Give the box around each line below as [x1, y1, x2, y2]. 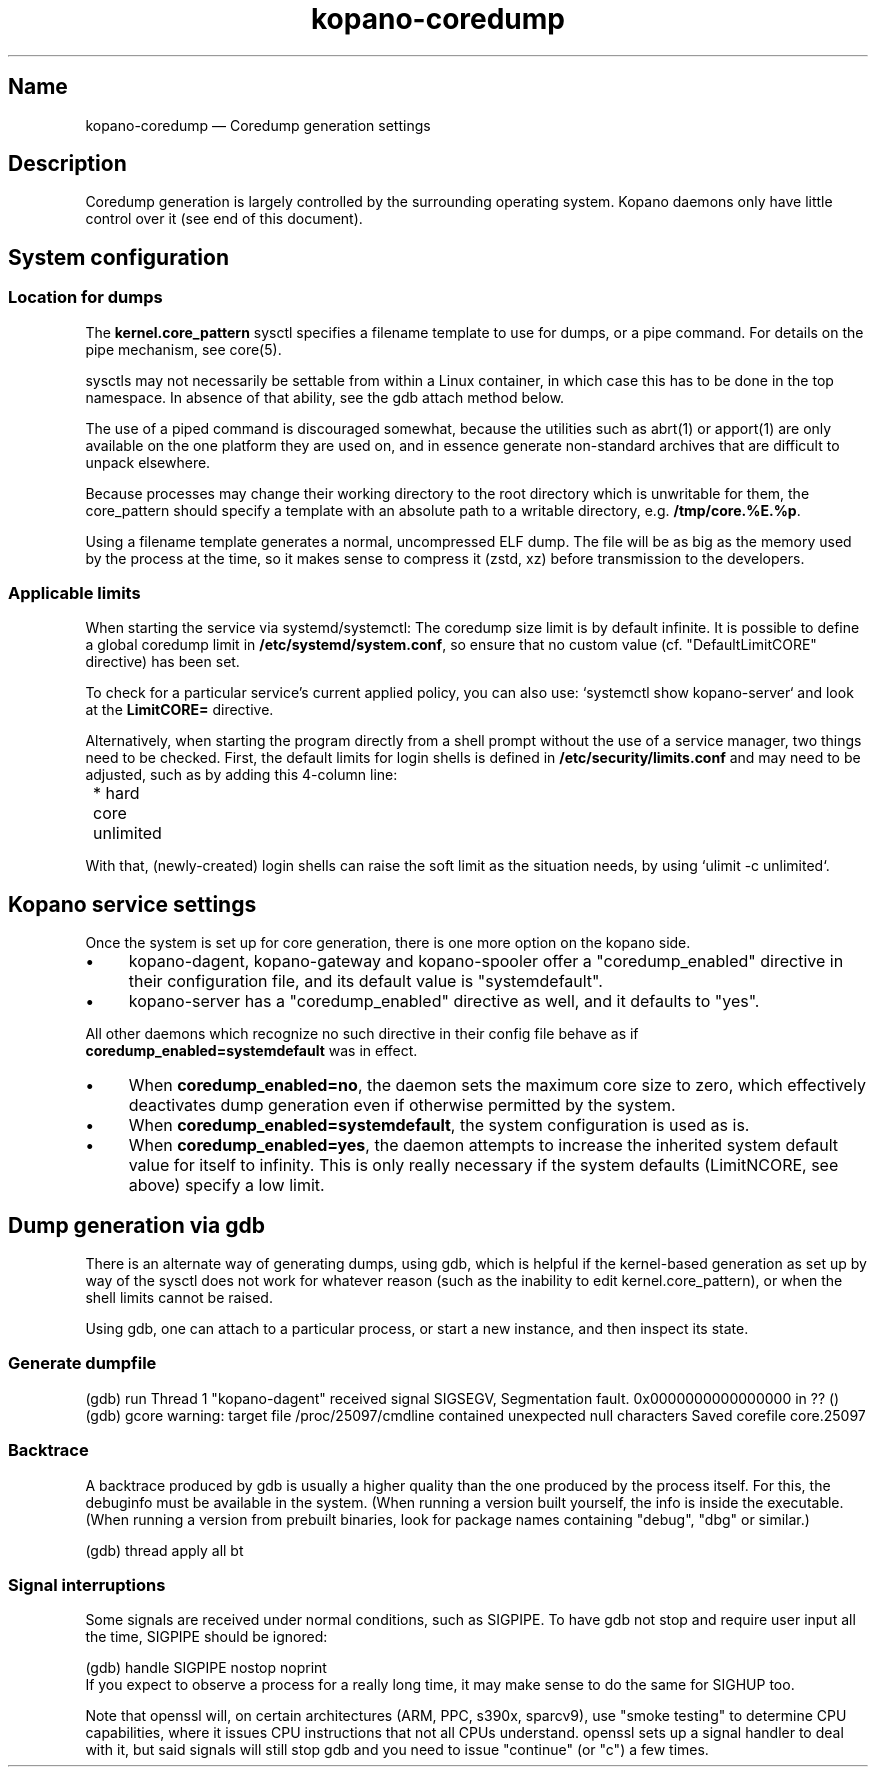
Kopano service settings [8, 891, 257, 917]
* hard [93, 783, 140, 804]
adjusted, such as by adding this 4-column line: [85, 766, 398, 784]
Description [8, 151, 127, 177]
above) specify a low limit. [128, 1175, 325, 1196]
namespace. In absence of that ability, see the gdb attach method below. [85, 388, 565, 406]
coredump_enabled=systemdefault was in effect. [85, 1042, 418, 1060]
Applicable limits [8, 583, 141, 604]
